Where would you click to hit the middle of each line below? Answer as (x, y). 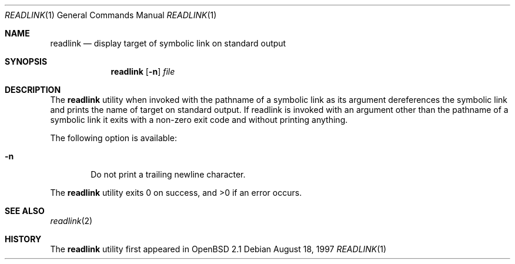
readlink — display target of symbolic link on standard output (168, 43)
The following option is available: (113, 138)
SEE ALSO (25, 211)
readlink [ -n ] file (143, 71)
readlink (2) (71, 221)
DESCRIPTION (33, 90)
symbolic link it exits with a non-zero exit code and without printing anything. (199, 120)
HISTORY (23, 239)
